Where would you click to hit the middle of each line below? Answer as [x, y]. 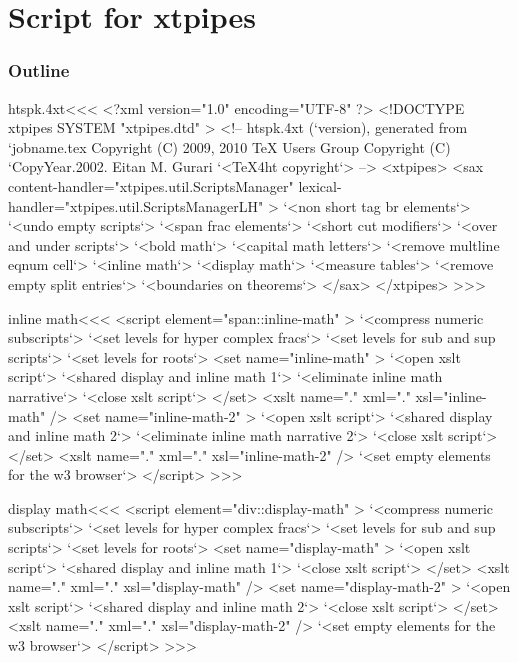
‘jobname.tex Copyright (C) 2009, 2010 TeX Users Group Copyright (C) [229, 146]
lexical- [320, 185]
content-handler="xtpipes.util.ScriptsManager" [151, 185]
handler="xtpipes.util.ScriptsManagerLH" [136, 205]
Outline [39, 70]
